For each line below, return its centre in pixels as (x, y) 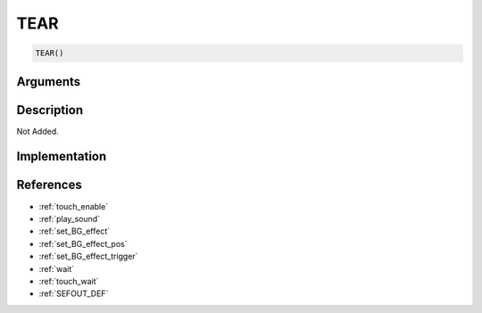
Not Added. (38, 131)
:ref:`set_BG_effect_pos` (83, 243)
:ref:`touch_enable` (74, 206)
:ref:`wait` (57, 268)
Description (50, 110)
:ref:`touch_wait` (69, 281)
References (49, 185)
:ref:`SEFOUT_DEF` (74, 293)
